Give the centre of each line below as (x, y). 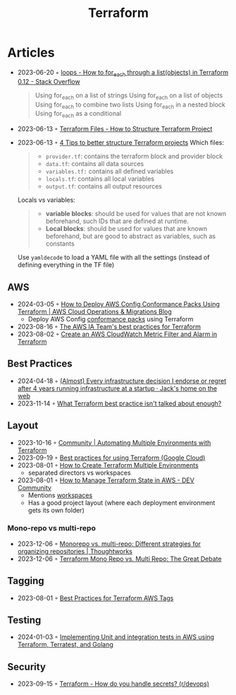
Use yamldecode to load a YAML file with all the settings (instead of (113, 257)
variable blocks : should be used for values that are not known (136, 214)
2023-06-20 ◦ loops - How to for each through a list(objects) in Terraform (123, 73)
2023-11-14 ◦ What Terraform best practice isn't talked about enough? (119, 403)
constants (60, 244)
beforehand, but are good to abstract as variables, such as (131, 236)
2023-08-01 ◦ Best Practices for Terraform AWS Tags (95, 598)
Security (26, 666)
